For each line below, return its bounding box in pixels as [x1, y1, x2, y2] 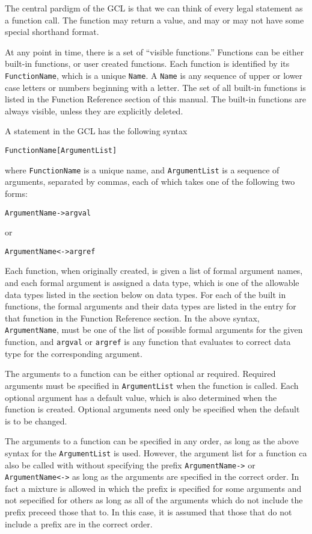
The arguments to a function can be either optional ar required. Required [5, 367, 276, 380]
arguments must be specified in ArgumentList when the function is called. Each [5, 379, 299, 391]
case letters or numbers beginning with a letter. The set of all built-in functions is [5, 81, 306, 93]
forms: [5, 187, 28, 199]
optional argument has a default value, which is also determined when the [5, 391, 277, 403]
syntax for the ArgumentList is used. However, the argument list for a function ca [5, 446, 307, 459]
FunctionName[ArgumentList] [5, 146, 117, 155]
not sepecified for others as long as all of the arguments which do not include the [5, 494, 303, 506]
